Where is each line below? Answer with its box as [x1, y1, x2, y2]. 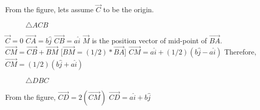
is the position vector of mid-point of [92, 35, 207, 46]
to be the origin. [103, 4, 154, 15]
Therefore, [224, 46, 256, 57]
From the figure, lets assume [5, 4, 94, 15]
